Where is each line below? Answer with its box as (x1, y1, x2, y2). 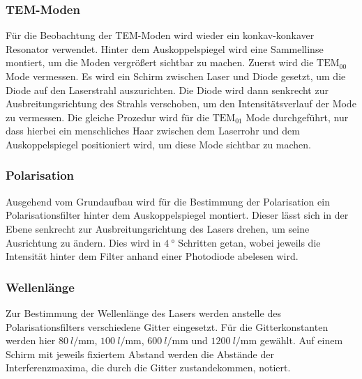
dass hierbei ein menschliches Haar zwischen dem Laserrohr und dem (6, 123, 300, 138)
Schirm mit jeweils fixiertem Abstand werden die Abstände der (6, 346, 274, 361)
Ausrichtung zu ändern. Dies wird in (6, 235, 161, 249)
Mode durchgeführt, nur (246, 109, 349, 124)
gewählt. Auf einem (259, 333, 343, 348)
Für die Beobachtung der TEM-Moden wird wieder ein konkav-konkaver (6, 28, 315, 42)
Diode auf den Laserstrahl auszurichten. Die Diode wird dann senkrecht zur (6, 82, 329, 97)
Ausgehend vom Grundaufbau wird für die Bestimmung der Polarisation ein (6, 194, 330, 208)
